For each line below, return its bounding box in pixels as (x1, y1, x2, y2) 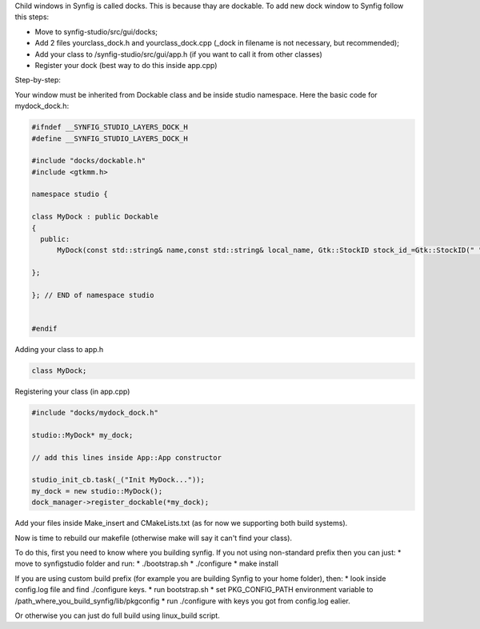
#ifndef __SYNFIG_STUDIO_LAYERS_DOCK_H (31, 122, 188, 132)
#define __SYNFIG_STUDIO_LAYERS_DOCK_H (31, 134, 188, 143)
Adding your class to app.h (14, 345, 104, 355)
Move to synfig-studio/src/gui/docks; (34, 26, 158, 36)
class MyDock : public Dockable (31, 212, 159, 222)
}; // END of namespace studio (31, 290, 155, 299)
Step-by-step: (14, 75, 62, 85)
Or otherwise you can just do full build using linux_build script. (14, 611, 220, 620)
